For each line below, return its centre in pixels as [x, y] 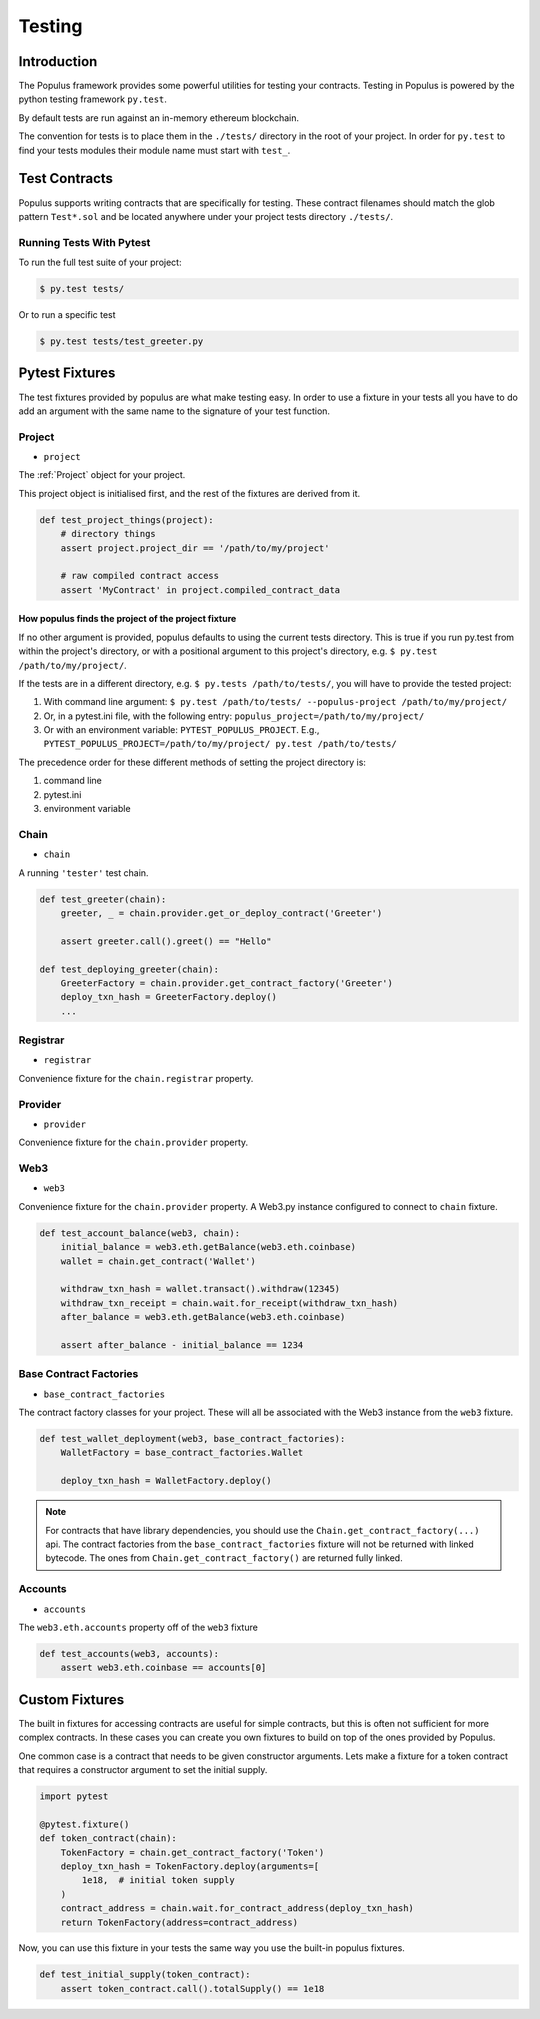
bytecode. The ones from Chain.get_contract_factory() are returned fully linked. [224, 1558]
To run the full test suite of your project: [100, 262]
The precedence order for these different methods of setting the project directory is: [192, 762]
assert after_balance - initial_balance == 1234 [182, 1344]
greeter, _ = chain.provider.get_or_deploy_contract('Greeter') [221, 913]
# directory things [108, 534]
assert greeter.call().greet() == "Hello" [166, 941]
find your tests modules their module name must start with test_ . [154, 150]
